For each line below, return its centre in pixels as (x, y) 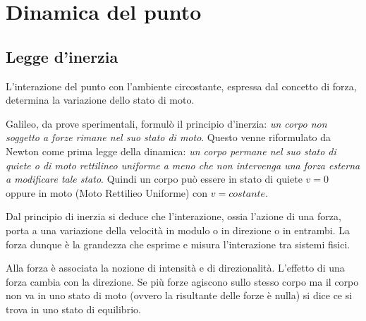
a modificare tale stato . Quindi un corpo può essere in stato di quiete (154, 179)
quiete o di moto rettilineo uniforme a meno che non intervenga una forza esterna (183, 165)
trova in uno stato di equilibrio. (73, 309)
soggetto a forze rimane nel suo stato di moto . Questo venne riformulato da (169, 137)
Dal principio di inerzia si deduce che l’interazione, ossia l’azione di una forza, (173, 216)
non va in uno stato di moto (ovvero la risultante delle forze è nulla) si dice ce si (179, 295)
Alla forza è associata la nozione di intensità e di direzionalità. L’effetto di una (175, 268)
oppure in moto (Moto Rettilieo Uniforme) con (107, 192)
